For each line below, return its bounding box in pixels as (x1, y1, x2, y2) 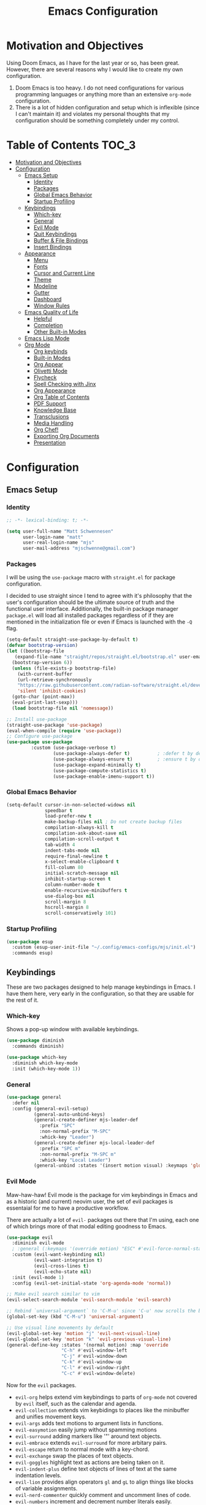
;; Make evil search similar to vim (6, 1291, 100, 1298)
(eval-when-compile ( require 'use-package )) (6, 727, 122, 734)
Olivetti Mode (33, 367, 67, 374)
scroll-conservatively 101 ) (45, 910, 116, 916)
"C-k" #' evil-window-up (61, 1359, 122, 1365)
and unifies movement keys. (15, 1413, 87, 1420)
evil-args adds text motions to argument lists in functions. (15, 1419, 164, 1426)
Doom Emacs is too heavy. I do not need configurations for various (15, 84, 184, 91)
